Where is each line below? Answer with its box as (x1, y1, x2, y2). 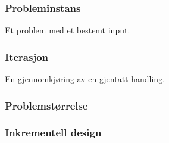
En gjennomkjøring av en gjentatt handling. (5, 73, 165, 85)
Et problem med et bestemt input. (5, 24, 130, 36)
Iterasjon (5, 49, 48, 64)
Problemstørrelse (5, 98, 88, 113)
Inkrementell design (5, 125, 102, 140)
